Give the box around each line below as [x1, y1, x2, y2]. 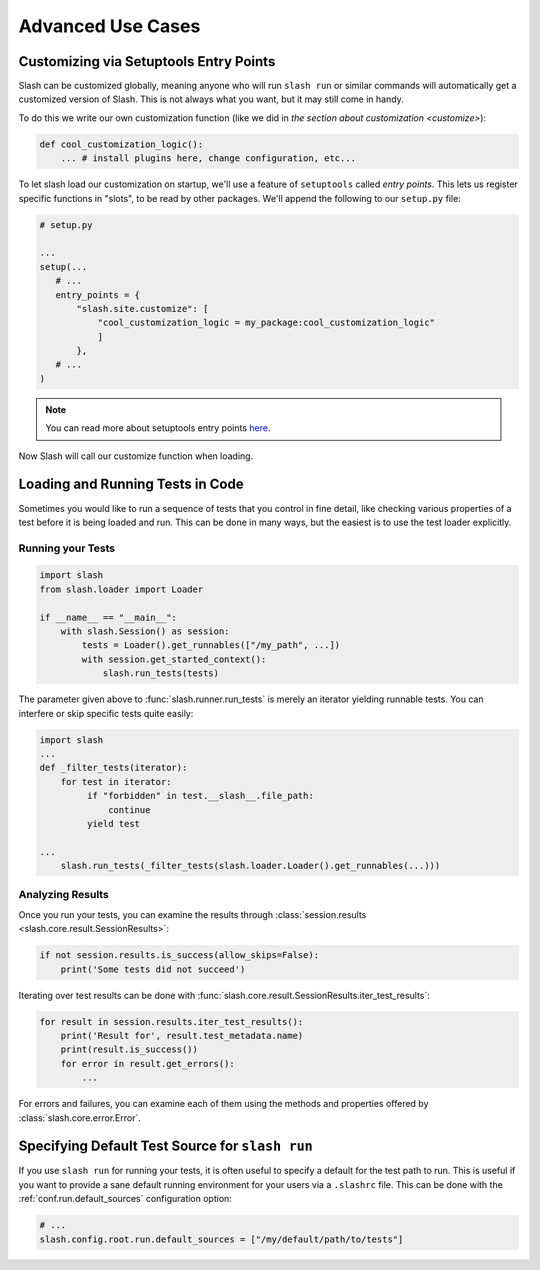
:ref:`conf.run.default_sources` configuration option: [18, 1193, 232, 1205]
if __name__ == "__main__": [39, 611, 177, 623]
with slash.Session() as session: [60, 626, 230, 637]
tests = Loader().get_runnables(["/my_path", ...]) [81, 640, 341, 651]
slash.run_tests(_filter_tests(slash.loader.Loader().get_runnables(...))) [60, 860, 441, 872]
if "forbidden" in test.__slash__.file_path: [86, 790, 314, 802]
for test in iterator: [60, 776, 172, 787]
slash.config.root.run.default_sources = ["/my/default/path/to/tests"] [39, 1233, 404, 1245]
